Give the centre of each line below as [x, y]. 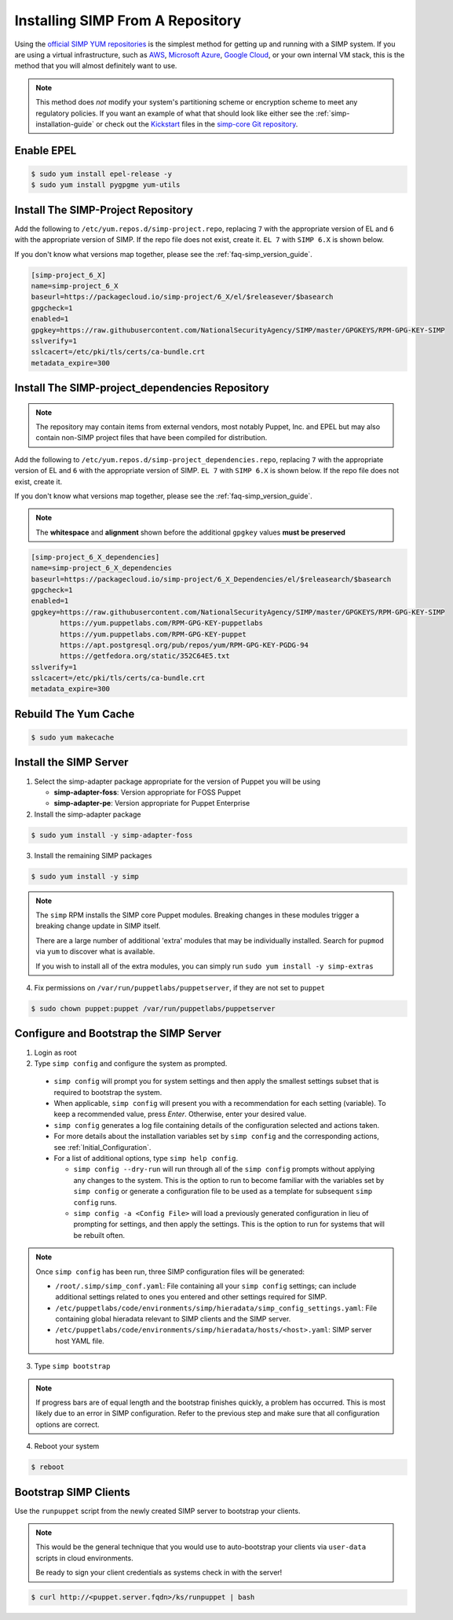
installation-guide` [65, 124]
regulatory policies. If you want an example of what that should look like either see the [175, 113]
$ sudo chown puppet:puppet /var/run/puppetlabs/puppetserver [153, 1009]
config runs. [95, 1202]
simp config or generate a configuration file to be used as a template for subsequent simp [223, 1192]
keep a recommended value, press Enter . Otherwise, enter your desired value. [180, 1114]
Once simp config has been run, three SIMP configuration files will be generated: [170, 1271]
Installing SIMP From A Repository [128, 20]
